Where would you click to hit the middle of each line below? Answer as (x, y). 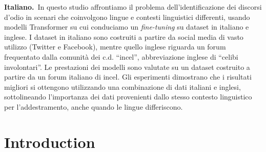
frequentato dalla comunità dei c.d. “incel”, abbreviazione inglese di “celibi (121, 56)
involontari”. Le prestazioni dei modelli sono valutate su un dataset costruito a (127, 67)
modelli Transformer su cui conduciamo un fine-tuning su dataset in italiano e (127, 27)
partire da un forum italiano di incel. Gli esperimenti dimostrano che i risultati (128, 77)
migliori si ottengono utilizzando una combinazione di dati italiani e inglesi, (122, 86)
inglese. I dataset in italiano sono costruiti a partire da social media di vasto (124, 36)
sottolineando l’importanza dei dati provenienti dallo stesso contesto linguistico (128, 97)
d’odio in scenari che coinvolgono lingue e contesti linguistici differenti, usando (127, 17)
